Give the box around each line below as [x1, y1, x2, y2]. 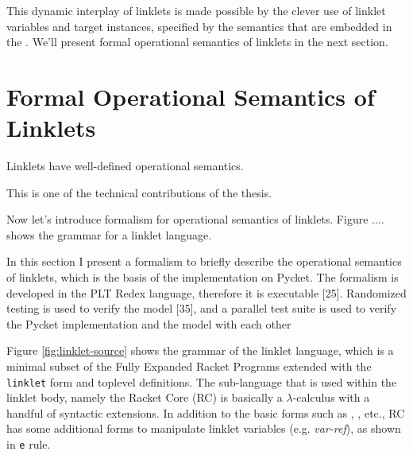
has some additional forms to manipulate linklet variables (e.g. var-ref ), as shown [6, 420, 401, 437]
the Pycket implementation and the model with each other [6, 315, 291, 332]
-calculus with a [292, 389, 370, 406]
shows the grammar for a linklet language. [6, 226, 212, 243]
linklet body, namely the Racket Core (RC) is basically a [6, 389, 283, 406]
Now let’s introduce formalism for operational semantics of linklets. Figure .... [6, 211, 384, 227]
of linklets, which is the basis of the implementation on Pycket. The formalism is [6, 269, 399, 286]
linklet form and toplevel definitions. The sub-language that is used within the [6, 373, 397, 390]
